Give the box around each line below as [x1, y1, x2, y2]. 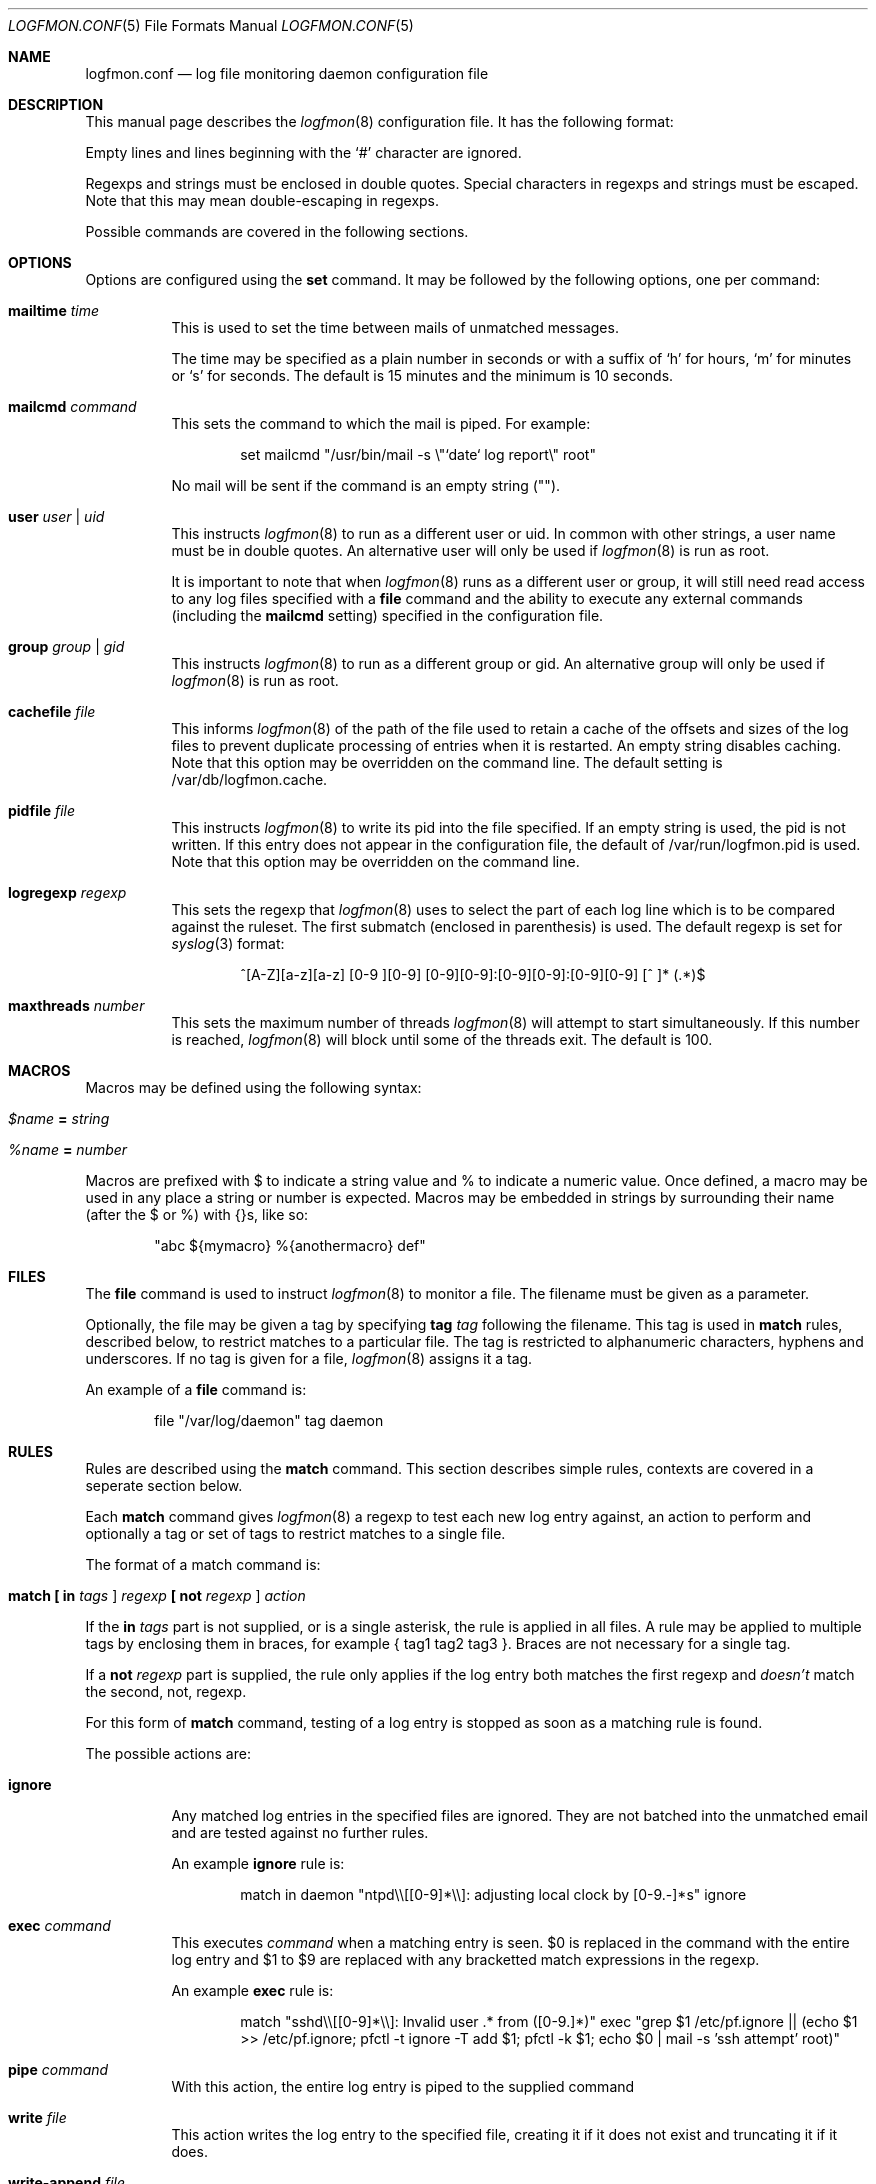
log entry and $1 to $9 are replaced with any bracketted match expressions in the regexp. [171, 1951, 760, 1968]
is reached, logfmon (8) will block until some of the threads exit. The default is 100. [171, 1031, 713, 1048]
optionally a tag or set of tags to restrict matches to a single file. [85, 1525, 506, 1542]
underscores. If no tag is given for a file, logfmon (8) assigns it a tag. [85, 1350, 533, 1367]
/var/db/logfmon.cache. [171, 771, 328, 788]
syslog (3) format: [171, 935, 285, 952]
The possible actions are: [85, 1745, 251, 1762]
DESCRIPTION [8, 96, 104, 113]
